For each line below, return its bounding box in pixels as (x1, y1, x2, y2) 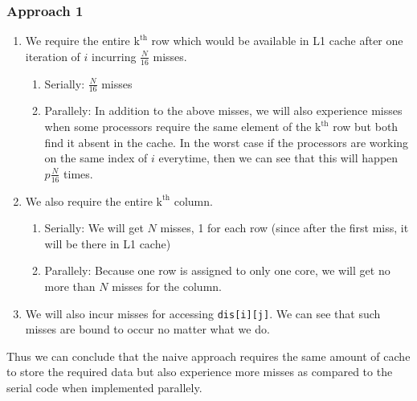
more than (44, 278, 96, 295)
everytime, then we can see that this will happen (158, 149, 399, 166)
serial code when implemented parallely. (6, 379, 202, 396)
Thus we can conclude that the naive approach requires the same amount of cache (6, 347, 411, 364)
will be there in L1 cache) (44, 235, 171, 252)
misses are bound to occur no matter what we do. (25, 321, 270, 338)
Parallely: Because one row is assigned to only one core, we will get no (44, 262, 390, 279)
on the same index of (44, 149, 148, 166)
